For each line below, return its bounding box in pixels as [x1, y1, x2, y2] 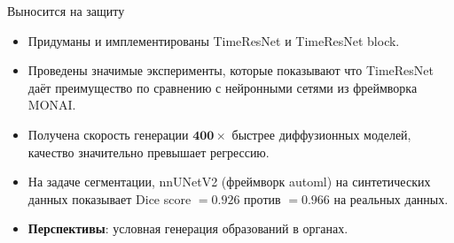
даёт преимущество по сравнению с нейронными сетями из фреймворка [27, 78, 418, 96]
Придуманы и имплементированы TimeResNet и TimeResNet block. [27, 31, 400, 49]
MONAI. [27, 95, 76, 114]
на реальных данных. [333, 189, 449, 208]
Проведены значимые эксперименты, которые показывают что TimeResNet [27, 61, 434, 80]
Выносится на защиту [7, 2, 125, 19]
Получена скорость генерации [27, 125, 189, 143]
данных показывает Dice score [27, 189, 192, 208]
